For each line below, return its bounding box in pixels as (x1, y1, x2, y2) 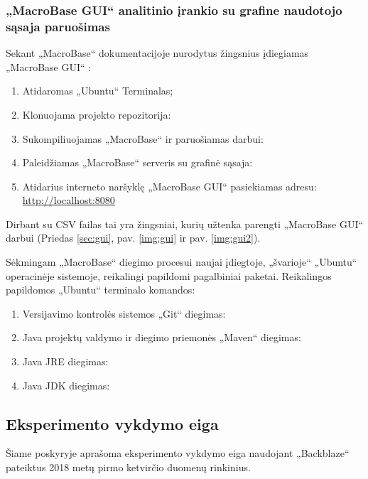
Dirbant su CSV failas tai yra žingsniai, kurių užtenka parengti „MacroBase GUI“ (6, 216, 364, 231)
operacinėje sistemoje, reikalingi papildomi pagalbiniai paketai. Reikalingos (6, 268, 332, 283)
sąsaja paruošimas (6, 17, 110, 35)
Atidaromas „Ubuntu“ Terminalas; (22, 83, 173, 98)
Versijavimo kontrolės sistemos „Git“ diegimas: (22, 306, 226, 321)
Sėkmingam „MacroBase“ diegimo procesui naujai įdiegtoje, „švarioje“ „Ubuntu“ (6, 254, 357, 269)
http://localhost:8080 (22, 193, 115, 208)
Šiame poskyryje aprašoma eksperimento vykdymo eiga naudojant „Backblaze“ (6, 446, 350, 461)
